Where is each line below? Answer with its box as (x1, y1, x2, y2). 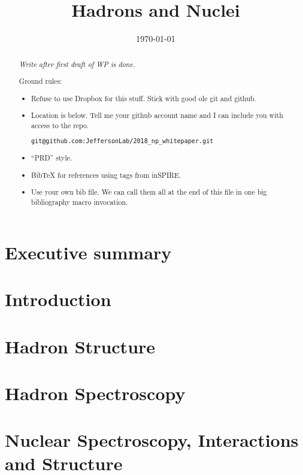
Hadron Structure (5, 334, 156, 358)
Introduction (5, 287, 111, 311)
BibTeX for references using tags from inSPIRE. (31, 170, 181, 180)
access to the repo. (31, 120, 89, 130)
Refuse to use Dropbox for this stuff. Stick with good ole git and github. (31, 93, 256, 103)
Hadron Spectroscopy (5, 380, 186, 405)
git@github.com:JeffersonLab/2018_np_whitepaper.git (31, 138, 214, 145)
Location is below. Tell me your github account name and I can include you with (31, 110, 283, 120)
